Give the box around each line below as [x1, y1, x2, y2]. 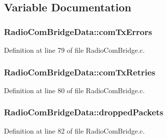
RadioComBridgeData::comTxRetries [4, 66, 156, 78]
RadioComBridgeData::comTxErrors [4, 25, 152, 37]
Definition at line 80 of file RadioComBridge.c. [4, 85, 145, 95]
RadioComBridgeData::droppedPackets [4, 106, 164, 118]
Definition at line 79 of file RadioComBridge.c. [4, 45, 145, 55]
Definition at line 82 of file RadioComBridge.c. [4, 125, 145, 136]
